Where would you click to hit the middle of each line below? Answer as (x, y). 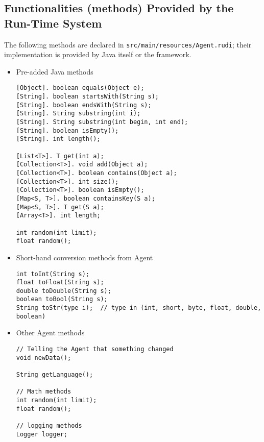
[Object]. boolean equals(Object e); (80, 88)
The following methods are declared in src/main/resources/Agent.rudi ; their (128, 44)
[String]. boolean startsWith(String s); (87, 97)
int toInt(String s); (53, 274)
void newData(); (44, 358)
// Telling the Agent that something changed (95, 349)
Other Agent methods (50, 333)
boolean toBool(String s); (62, 299)
